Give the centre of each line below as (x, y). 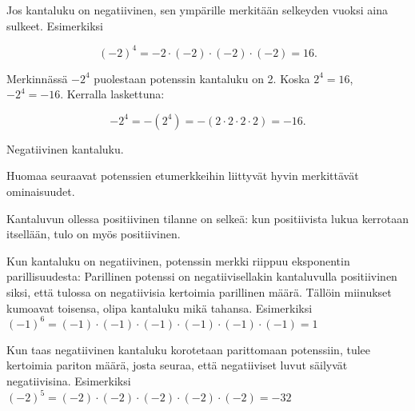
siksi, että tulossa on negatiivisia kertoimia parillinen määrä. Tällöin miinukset (199, 292)
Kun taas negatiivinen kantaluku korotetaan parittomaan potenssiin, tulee (188, 349)
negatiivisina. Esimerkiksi (69, 380)
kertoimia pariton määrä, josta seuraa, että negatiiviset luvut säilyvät (177, 365)
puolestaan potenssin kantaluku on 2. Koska (202, 78)
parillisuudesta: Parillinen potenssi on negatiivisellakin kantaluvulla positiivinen (202, 276)
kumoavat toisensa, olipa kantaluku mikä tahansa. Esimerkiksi (160, 307)
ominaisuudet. (41, 192)
